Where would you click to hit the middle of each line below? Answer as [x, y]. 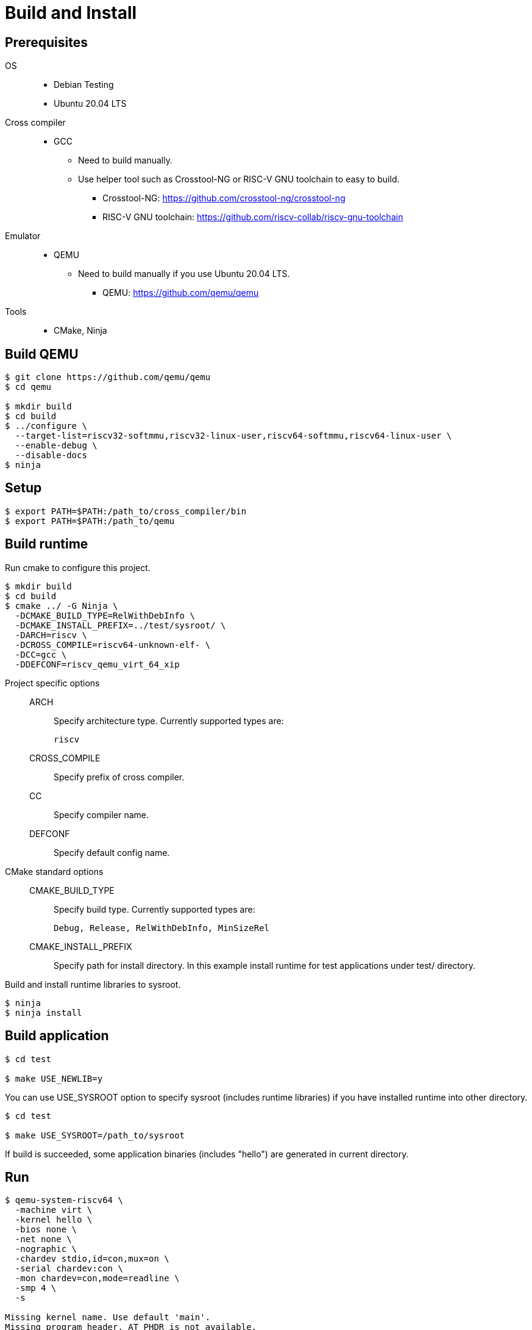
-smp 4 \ [36, 1288]
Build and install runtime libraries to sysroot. [93, 984]
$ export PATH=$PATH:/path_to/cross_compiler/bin [126, 511]
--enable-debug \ [56, 446]
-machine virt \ [54, 1210]
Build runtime [47, 544]
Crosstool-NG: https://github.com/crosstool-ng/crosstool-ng [224, 198]
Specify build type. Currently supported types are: [154, 909]
